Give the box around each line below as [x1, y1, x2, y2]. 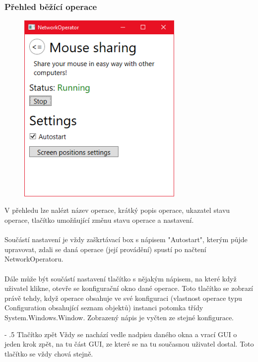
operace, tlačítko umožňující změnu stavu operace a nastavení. [4, 215, 194, 225]
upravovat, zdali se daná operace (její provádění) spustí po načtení [4, 244, 206, 254]
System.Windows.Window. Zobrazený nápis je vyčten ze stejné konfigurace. [4, 312, 234, 322]
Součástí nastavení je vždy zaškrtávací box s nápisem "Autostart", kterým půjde [4, 234, 248, 245]
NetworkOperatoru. [4, 254, 64, 264]
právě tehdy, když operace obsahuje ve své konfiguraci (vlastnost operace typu [4, 292, 242, 303]
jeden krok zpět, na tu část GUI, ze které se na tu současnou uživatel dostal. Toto [4, 339, 254, 349]
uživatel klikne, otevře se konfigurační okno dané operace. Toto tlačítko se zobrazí [4, 283, 253, 293]
